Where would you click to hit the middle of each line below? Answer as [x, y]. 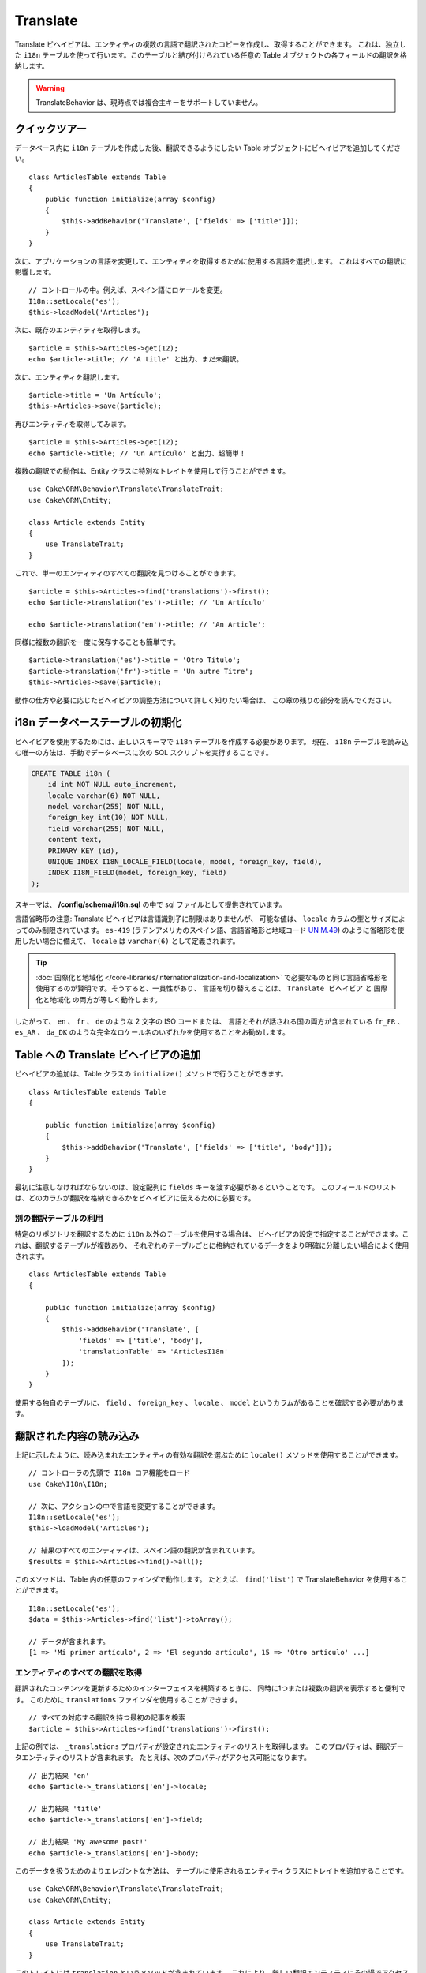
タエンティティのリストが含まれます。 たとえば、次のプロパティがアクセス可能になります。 [163, 1758]
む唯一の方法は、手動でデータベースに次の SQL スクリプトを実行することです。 [144, 752]
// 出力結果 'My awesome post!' [88, 1842]
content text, [75, 840]
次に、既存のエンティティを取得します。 [80, 330]
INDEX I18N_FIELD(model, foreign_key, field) [137, 873]
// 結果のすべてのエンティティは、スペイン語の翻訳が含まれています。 [144, 1550]
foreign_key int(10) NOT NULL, [108, 818]
